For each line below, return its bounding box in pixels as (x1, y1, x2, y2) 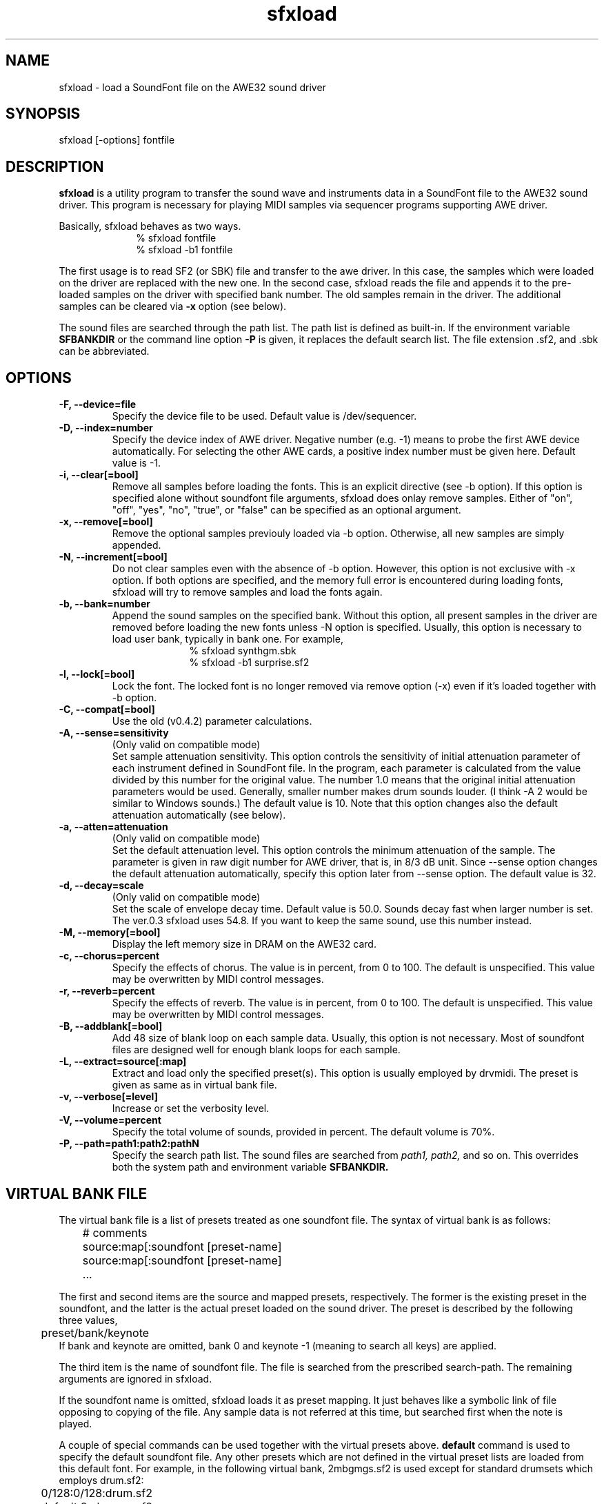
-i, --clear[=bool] (59, 469, 139, 481)
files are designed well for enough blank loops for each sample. (112, 1044, 401, 1056)
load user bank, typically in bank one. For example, (112, 633, 343, 645)
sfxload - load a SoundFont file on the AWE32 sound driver (59, 81, 326, 93)
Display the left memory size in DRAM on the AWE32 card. (112, 938, 376, 950)
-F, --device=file (59, 398, 137, 411)
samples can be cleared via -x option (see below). (59, 300, 287, 313)
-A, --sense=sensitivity (59, 727, 169, 739)
